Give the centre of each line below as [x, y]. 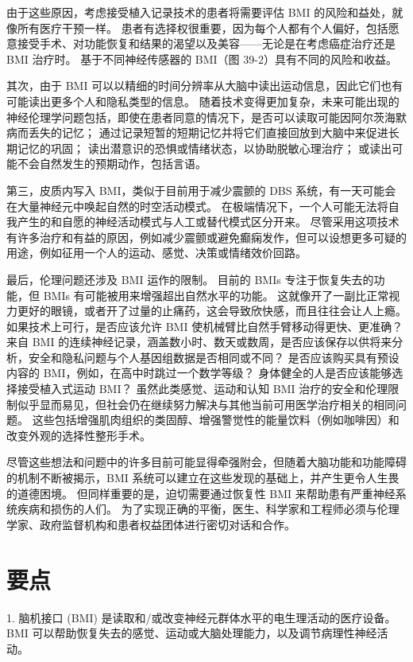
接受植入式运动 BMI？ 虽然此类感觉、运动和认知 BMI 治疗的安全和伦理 [203, 389]
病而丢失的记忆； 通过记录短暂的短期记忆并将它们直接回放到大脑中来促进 [197, 132]
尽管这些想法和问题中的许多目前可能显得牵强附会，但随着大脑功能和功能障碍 [206, 462]
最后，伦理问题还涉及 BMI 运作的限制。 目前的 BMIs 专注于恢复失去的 [190, 279]
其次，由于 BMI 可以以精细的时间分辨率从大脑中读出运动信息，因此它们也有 [205, 86]
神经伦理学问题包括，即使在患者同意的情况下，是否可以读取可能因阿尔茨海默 [206, 117]
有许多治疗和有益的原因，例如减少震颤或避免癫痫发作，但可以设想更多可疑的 [206, 237]
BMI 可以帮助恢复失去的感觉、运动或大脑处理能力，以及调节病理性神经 [192, 633]
